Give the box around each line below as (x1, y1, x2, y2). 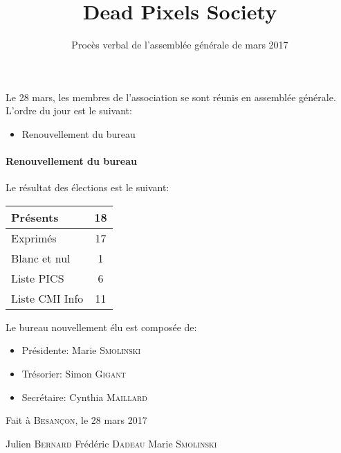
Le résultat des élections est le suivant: (6, 180, 169, 195)
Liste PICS (11, 269, 64, 286)
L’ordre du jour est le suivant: (6, 103, 132, 118)
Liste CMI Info (11, 290, 84, 306)
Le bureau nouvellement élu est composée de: (6, 319, 197, 334)
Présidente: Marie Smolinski (21, 343, 141, 357)
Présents (11, 208, 59, 225)
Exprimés (11, 229, 57, 246)
